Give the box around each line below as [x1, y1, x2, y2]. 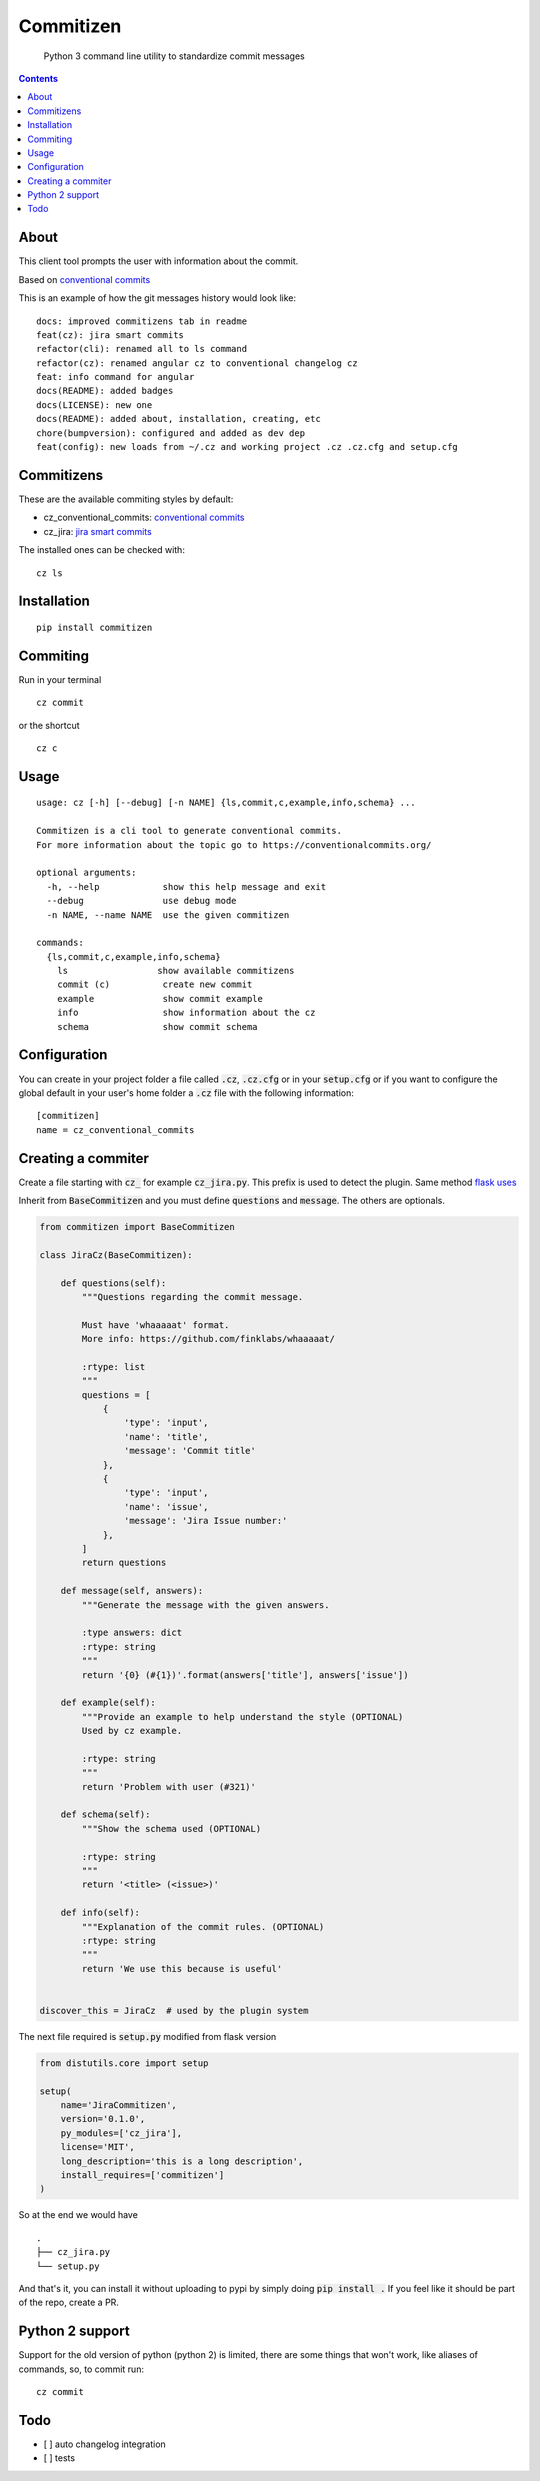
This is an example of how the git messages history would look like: [18, 292, 297, 304]
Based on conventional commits [18, 273, 151, 285]
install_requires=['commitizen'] [60, 2169, 225, 2180]
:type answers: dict [81, 1627, 183, 1639]
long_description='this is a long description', [60, 2155, 304, 2167]
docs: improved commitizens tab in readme [36, 315, 248, 327]
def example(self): [60, 1697, 157, 1709]
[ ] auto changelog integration [43, 2438, 167, 2450]
